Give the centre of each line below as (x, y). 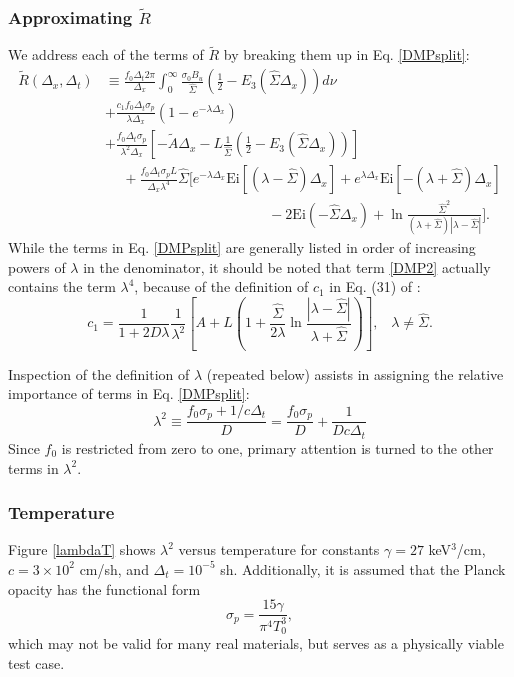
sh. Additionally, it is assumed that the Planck (363, 568)
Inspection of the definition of (99, 373)
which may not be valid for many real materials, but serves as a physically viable (256, 642)
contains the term (62, 286)
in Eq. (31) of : (375, 286)
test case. (36, 662)
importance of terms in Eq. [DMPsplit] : (129, 393)
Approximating (70, 16)
